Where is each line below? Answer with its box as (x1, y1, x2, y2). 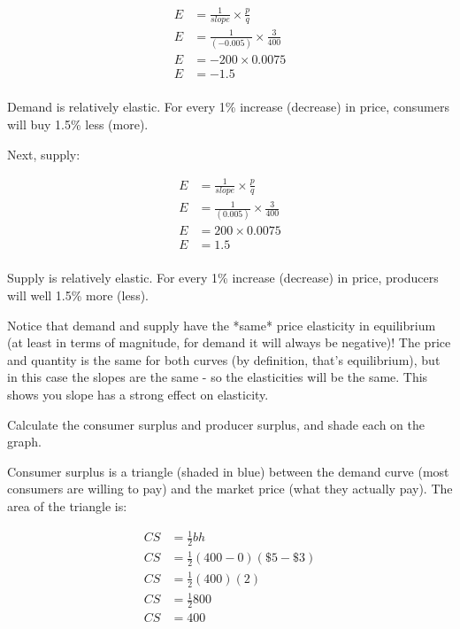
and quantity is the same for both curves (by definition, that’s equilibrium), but (7, 350, 441, 369)
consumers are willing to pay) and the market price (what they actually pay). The (7, 479, 453, 498)
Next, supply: (7, 144, 80, 163)
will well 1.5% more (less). (7, 286, 149, 305)
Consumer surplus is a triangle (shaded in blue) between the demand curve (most (7, 462, 449, 480)
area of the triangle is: (7, 496, 127, 515)
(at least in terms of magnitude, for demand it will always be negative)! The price (7, 333, 451, 352)
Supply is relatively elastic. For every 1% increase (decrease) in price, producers (7, 268, 439, 287)
